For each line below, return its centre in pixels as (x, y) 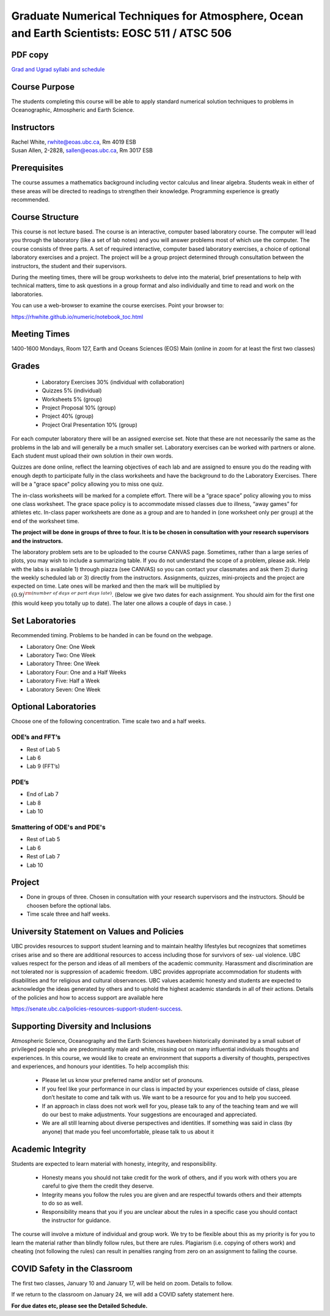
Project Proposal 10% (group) (79, 408)
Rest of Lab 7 (43, 857)
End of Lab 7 (42, 794)
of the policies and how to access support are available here (87, 997)
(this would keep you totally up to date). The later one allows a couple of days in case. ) (121, 603)
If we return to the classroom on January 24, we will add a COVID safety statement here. (123, 1295)
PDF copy (30, 55)
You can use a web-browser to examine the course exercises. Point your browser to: (118, 305)
